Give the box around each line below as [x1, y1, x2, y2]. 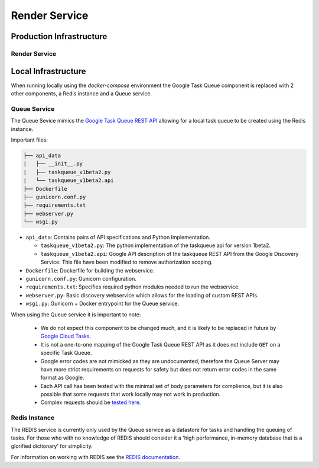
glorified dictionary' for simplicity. [11, 443, 93, 450]
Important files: [11, 136, 48, 143]
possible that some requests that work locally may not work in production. [40, 391, 221, 398]
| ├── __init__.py [23, 161, 83, 167]
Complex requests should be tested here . [40, 399, 141, 406]
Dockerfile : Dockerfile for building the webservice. [25, 267, 155, 274]
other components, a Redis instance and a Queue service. [11, 90, 152, 97]
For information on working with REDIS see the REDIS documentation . [11, 453, 180, 460]
